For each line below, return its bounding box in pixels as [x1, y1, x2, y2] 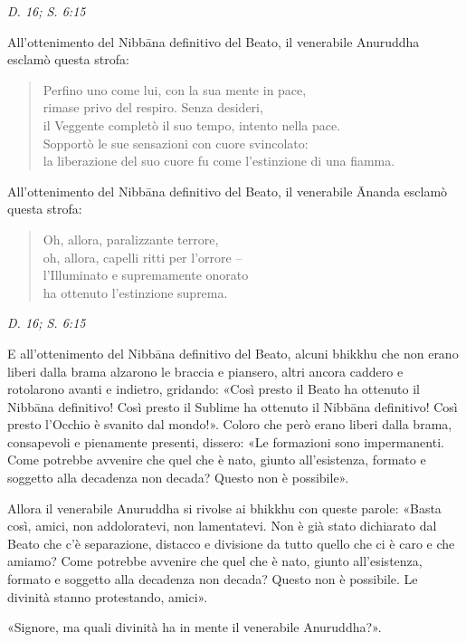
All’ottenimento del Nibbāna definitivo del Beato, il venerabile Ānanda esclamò [7, 181, 448, 200]
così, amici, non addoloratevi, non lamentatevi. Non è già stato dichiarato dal [7, 516, 437, 535]
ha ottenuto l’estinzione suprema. [43, 283, 228, 302]
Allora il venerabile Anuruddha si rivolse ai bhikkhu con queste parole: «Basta [7, 498, 442, 517]
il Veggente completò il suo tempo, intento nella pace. [43, 115, 341, 134]
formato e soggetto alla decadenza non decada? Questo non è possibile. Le [7, 570, 418, 589]
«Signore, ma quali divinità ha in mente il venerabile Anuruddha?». [7, 618, 382, 637]
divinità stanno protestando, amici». [7, 587, 208, 606]
